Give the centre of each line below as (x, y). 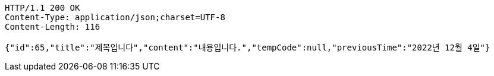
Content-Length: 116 (53, 27)
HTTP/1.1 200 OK (43, 8)
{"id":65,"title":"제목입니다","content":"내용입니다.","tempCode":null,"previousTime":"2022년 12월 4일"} (248, 47)
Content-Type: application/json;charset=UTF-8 (115, 17)
